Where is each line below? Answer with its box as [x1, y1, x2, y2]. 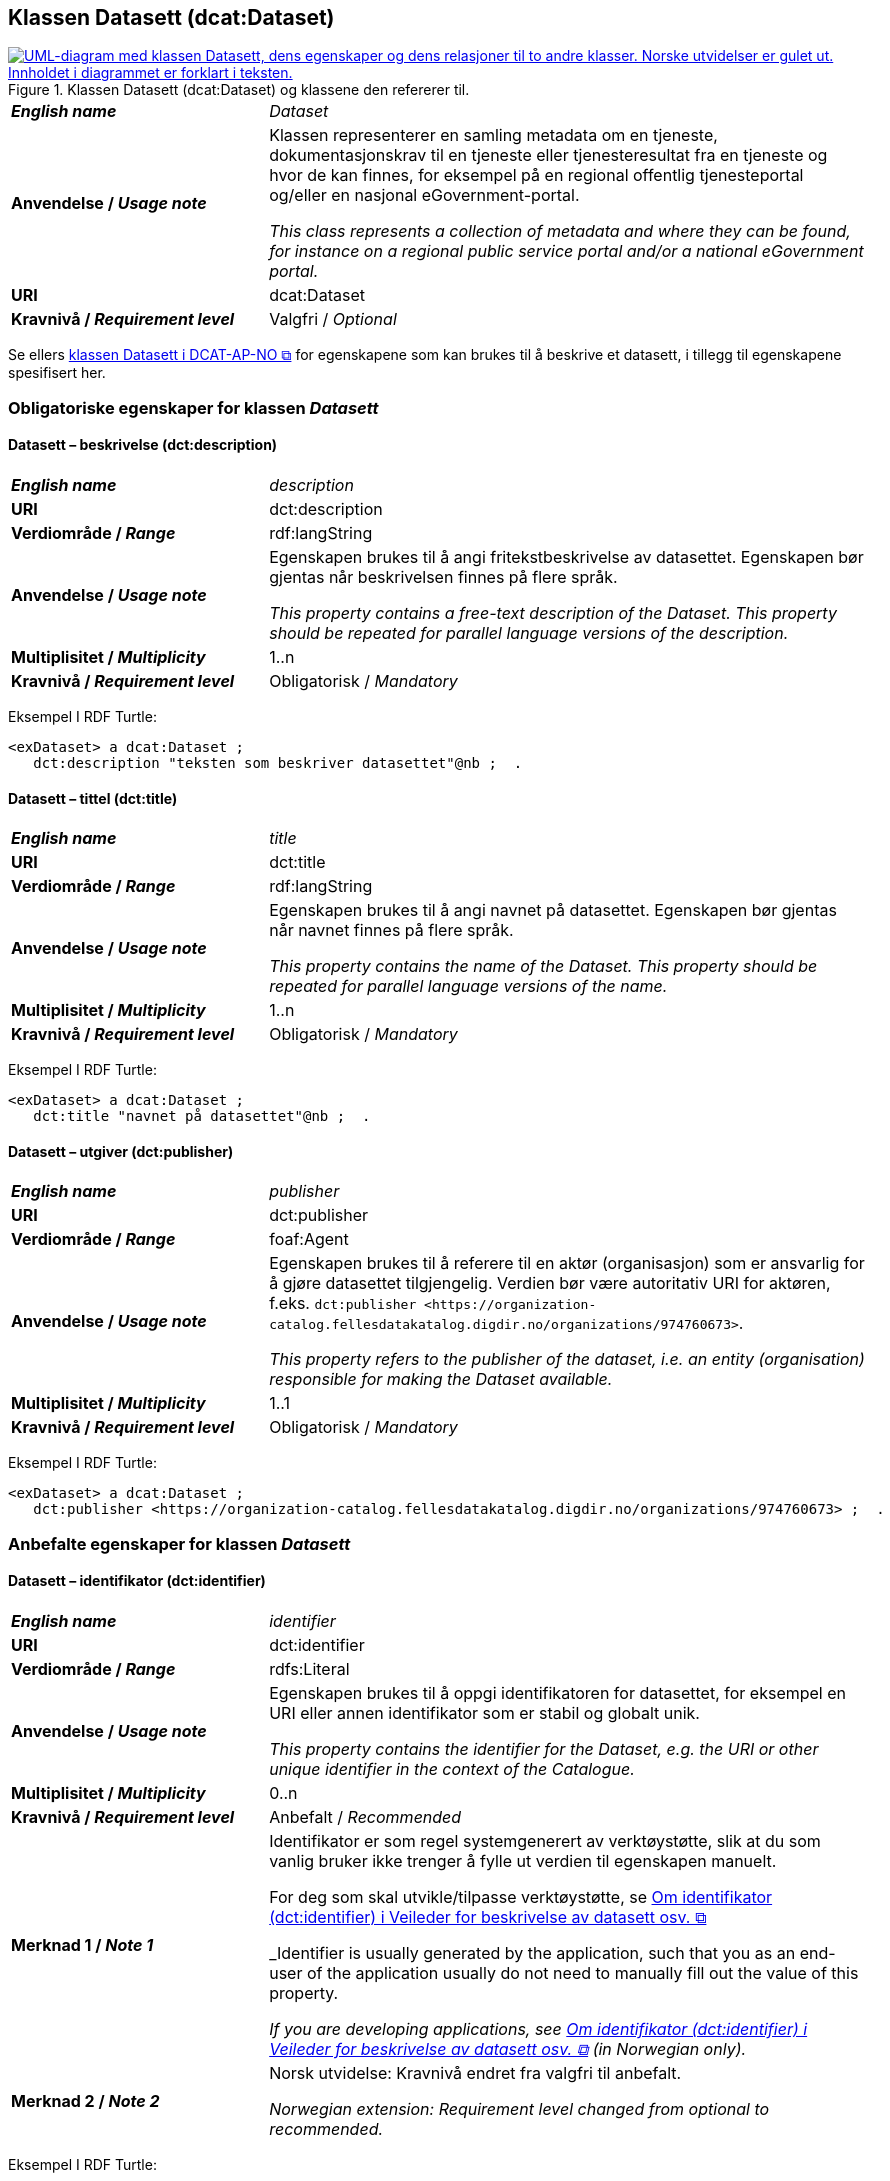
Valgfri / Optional [269, 309, 397, 330]
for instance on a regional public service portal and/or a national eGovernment [269, 241, 864, 262]
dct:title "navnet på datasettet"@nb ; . [33, 1108, 371, 1125]
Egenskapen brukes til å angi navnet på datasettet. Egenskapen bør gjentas [269, 900, 837, 921]
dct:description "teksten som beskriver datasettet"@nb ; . [33, 755, 523, 772]
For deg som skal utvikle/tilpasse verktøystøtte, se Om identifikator [269, 1887, 773, 1908]
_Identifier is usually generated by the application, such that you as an [269, 1943, 796, 1964]
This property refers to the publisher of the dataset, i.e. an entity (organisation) [269, 1349, 865, 1370]
